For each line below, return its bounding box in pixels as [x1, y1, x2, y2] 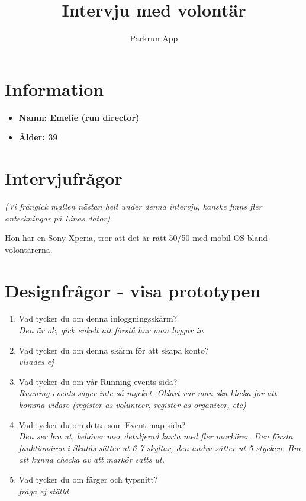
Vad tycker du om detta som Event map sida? [18, 418, 186, 431]
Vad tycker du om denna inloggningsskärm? [18, 312, 178, 325]
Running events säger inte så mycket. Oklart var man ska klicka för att [18, 387, 277, 399]
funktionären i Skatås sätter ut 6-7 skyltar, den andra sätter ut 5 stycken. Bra [18, 441, 301, 454]
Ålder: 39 [18, 131, 58, 143]
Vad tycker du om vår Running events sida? [18, 375, 178, 387]
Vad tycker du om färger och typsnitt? [18, 473, 158, 485]
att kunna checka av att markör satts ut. [18, 453, 165, 465]
